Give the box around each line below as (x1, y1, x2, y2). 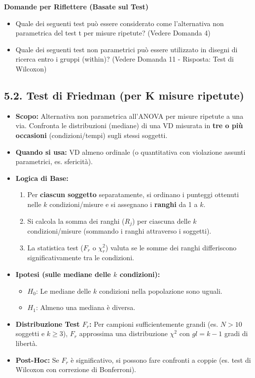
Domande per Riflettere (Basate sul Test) (4, 1, 149, 11)
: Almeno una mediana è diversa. (36, 302, 136, 312)
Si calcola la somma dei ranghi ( (27, 215, 125, 226)
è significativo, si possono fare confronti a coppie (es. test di (71, 354, 251, 365)
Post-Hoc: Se (15, 354, 59, 365)
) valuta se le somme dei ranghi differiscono (105, 242, 237, 252)
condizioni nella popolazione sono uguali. (99, 285, 222, 296)
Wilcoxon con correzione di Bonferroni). (15, 364, 136, 375)
